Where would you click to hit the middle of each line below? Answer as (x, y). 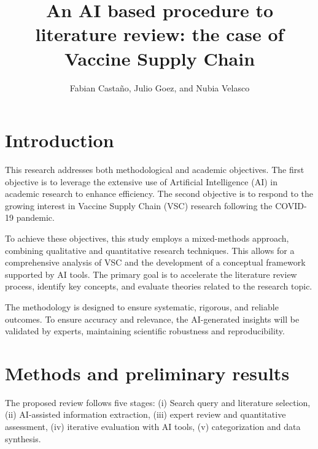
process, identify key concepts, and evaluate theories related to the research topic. (159, 286)
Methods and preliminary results (147, 373)
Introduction (60, 140)
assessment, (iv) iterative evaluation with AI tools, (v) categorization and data (153, 427)
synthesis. (23, 438)
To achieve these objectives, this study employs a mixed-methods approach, (147, 238)
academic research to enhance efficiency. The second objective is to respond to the (159, 194)
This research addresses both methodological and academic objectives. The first (155, 170)
